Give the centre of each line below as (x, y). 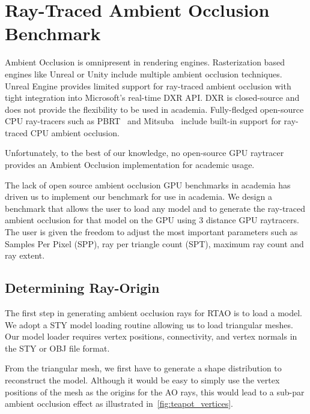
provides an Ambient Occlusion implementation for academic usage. (130, 165)
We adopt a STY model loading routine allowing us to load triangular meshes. (149, 324)
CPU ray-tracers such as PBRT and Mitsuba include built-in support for (143, 121)
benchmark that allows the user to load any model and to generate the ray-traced (155, 208)
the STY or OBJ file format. (57, 348)
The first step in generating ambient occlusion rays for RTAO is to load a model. (153, 313)
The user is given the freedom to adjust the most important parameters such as (151, 232)
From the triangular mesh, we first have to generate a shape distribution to (143, 368)
